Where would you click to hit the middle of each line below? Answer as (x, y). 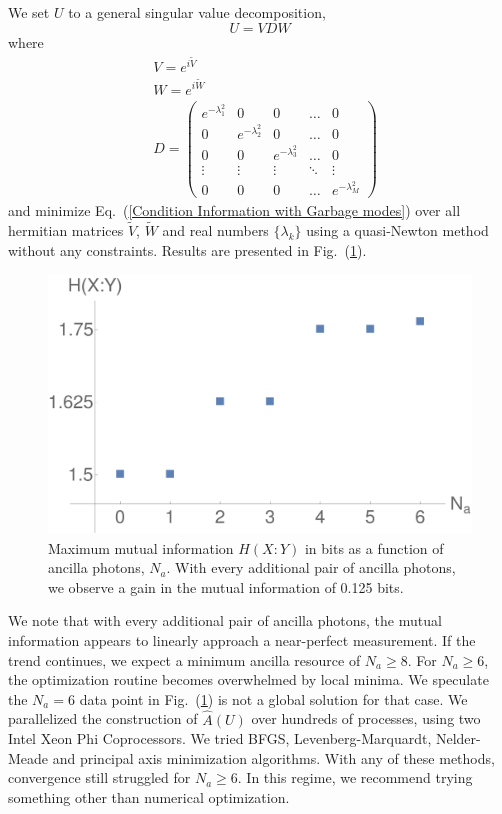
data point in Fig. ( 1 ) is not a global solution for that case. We (273, 698)
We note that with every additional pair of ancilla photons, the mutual (225, 620)
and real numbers (215, 230)
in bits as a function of (374, 547)
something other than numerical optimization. (149, 796)
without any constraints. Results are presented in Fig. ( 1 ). (187, 249)
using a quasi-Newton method (397, 230)
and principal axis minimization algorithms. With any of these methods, (273, 757)
